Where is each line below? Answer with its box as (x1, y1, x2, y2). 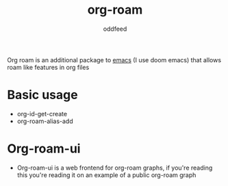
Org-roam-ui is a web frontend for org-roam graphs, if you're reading (16, 163, 213, 172)
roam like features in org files (7, 63, 90, 71)
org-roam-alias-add (16, 117, 73, 125)
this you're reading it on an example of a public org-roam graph (16, 170, 197, 179)
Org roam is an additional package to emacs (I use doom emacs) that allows (7, 55, 221, 64)
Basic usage (7, 88, 78, 103)
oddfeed (103, 25, 127, 33)
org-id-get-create (16, 109, 67, 118)
